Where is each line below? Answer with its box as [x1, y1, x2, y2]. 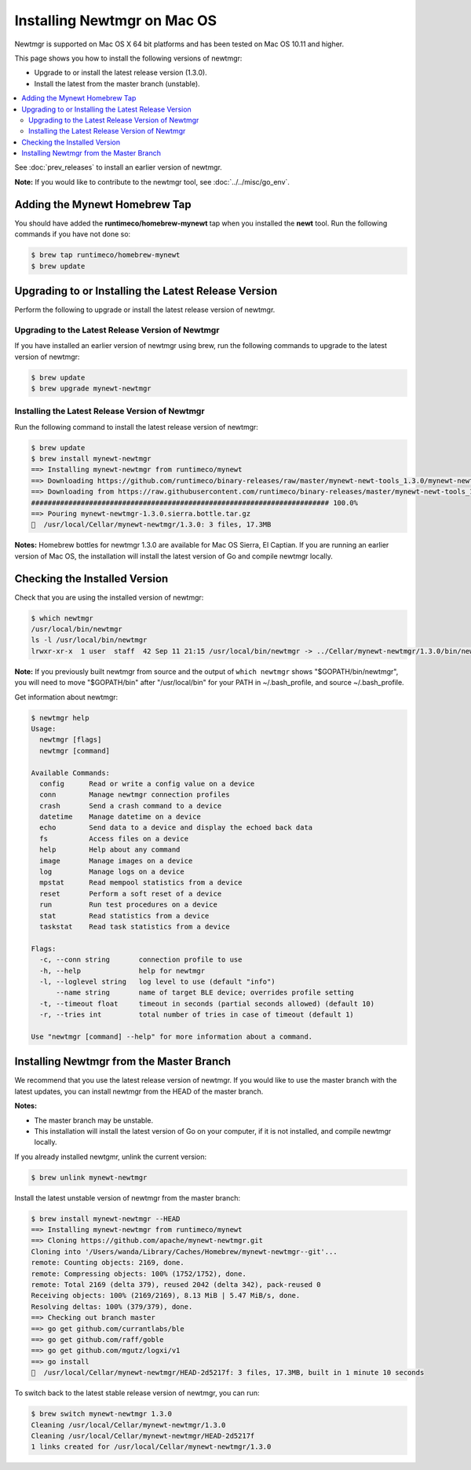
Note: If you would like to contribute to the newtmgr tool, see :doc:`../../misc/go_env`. [14, 177, 290, 186]
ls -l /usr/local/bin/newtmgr [31, 636, 148, 644]
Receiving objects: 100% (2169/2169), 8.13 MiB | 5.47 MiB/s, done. [31, 1291, 301, 1300]
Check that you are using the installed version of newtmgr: [14, 592, 204, 602]
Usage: [31, 724, 57, 733]
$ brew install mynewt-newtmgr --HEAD [31, 1214, 181, 1223]
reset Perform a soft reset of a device [39, 889, 222, 898]
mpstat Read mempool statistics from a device [39, 878, 243, 887]
